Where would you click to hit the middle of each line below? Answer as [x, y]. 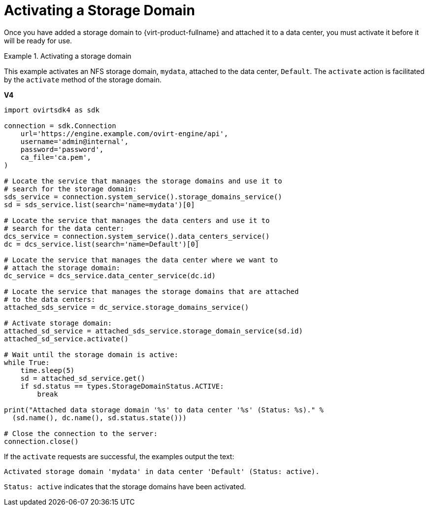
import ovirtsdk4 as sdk [52, 110]
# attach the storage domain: [62, 268]
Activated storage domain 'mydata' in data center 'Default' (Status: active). [162, 471]
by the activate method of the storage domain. [83, 79]
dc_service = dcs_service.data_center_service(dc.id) [110, 275]
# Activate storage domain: [58, 323]
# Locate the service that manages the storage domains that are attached [151, 291]
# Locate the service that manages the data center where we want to [141, 260]
